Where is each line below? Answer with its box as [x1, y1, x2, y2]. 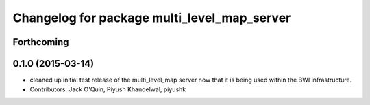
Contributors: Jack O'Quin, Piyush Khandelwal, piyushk [29, 85, 186, 93]
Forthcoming [12, 36, 69, 48]
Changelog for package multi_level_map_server [12, 10, 291, 25]
